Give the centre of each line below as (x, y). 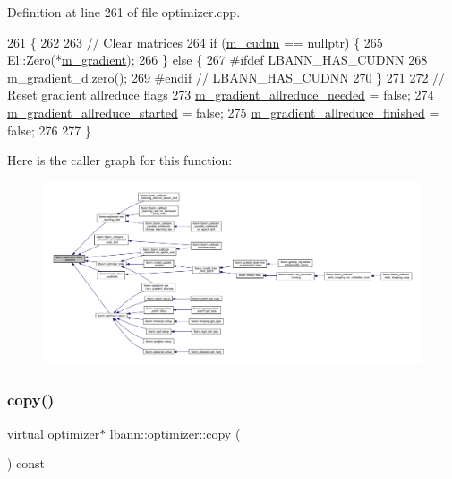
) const (26, 463)
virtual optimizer (54, 433)
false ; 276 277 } (49, 130)
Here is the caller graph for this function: (120, 160)
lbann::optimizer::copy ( (175, 433)
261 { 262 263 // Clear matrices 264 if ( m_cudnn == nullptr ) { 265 (195, 42)
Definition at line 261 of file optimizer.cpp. (124, 12)
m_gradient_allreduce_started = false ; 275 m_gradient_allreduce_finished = (223, 112)
